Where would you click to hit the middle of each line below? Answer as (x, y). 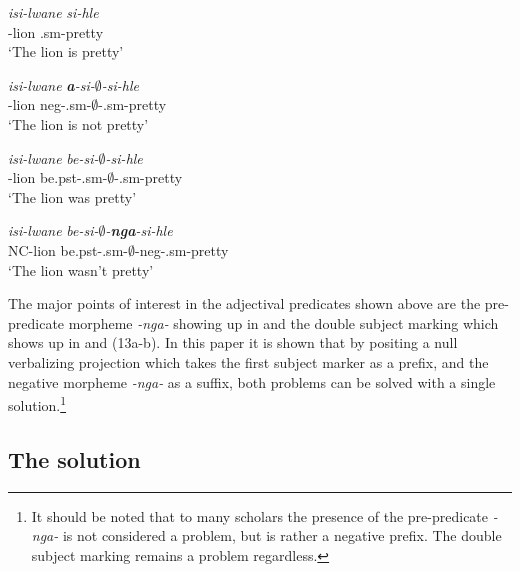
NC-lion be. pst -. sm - (68, 249)
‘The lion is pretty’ (66, 51)
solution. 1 (37, 403)
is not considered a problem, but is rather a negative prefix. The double (282, 535)
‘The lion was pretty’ (72, 196)
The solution (74, 458)
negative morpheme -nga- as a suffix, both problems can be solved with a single (252, 381)
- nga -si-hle (139, 230)
